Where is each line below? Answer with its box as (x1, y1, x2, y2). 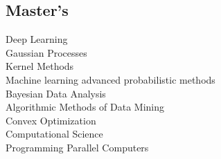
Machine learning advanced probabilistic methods (6, 72, 215, 86)
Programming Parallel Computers (6, 140, 149, 154)
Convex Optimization (6, 113, 96, 127)
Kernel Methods (6, 59, 74, 73)
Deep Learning (6, 32, 68, 46)
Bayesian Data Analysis (6, 86, 106, 100)
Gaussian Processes (6, 45, 87, 59)
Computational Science (6, 127, 103, 141)
